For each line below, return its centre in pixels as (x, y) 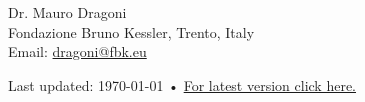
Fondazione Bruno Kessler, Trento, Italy (131, 31)
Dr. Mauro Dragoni (67, 12)
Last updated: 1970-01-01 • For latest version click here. (182, 84)
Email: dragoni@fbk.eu (77, 51)
